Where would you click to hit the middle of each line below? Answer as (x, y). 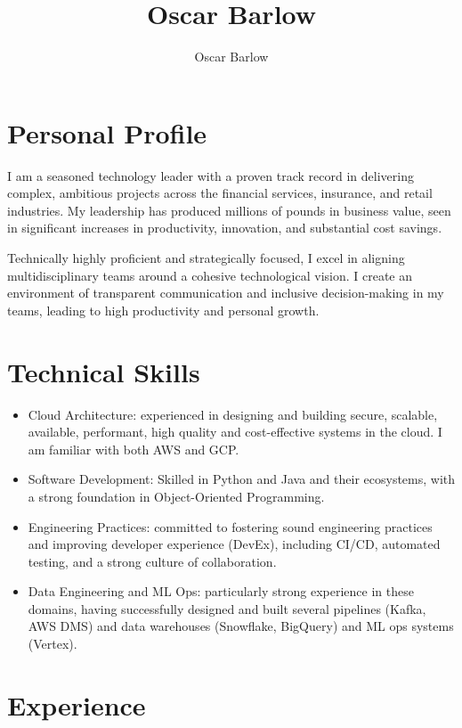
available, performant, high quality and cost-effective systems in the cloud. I (235, 432)
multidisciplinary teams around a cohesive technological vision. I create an (210, 275)
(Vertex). (53, 644)
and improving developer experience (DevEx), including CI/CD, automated (234, 544)
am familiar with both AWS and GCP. (134, 449)
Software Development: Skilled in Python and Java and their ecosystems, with (242, 479)
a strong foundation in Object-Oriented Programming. (176, 496)
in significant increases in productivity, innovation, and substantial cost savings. (225, 228)
